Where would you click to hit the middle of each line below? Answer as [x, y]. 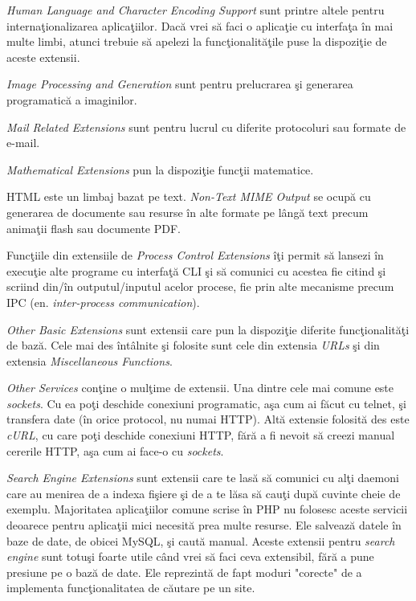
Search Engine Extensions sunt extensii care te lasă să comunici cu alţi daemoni [203, 478]
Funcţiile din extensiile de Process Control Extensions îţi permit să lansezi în [195, 255]
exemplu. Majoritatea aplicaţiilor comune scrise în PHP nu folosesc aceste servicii [207, 509]
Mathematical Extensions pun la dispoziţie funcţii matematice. [160, 169]
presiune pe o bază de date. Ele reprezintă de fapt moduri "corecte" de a [184, 572]
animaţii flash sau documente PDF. [94, 228]
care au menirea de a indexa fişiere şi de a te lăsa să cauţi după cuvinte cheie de [204, 493]
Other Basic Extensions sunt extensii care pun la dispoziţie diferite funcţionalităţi [208, 329]
